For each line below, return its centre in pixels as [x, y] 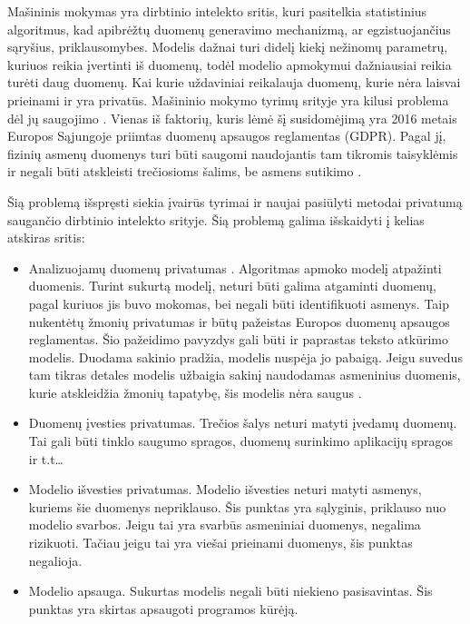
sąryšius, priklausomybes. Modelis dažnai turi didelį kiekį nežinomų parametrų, [228, 47]
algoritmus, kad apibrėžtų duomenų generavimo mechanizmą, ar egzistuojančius [229, 29]
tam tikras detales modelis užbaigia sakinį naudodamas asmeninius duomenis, [245, 375]
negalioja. [55, 560]
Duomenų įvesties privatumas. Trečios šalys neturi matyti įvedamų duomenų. [243, 423]
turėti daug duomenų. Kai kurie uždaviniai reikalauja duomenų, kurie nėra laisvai [234, 82]
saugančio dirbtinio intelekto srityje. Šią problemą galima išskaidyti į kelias [216, 219]
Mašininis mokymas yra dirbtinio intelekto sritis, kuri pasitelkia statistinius [217, 11]
